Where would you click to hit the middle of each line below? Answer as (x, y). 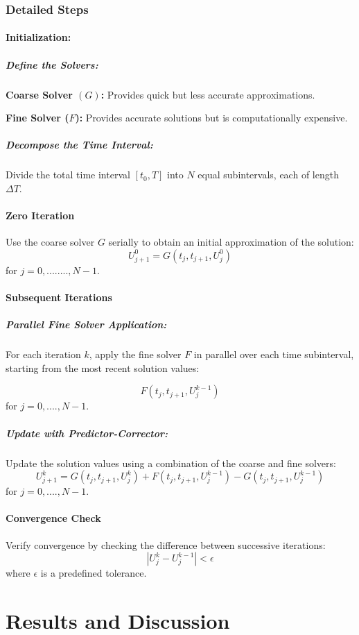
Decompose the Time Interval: (79, 145)
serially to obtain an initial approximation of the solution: (231, 242)
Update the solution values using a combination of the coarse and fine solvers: (171, 463)
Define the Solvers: (52, 64)
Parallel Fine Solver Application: (86, 324)
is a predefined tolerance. (94, 573)
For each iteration (43, 354)
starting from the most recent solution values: (103, 367)
